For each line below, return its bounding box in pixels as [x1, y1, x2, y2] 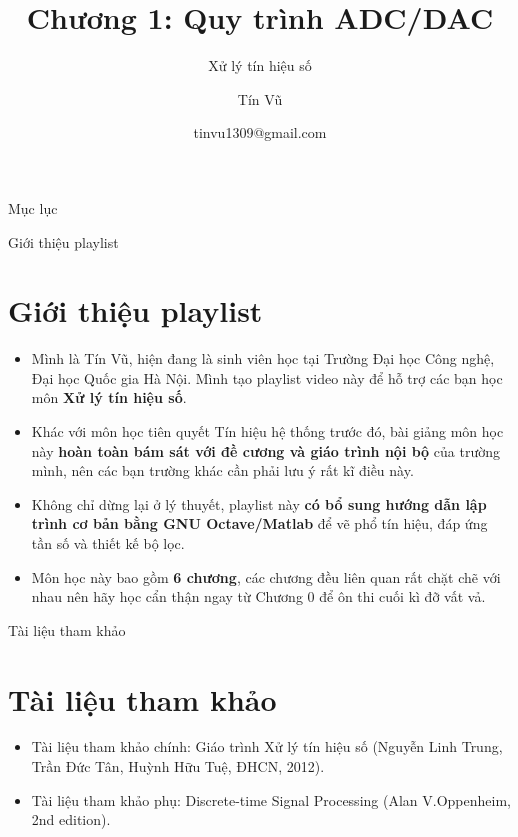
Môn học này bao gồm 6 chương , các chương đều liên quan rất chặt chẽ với [31, 566, 501, 587]
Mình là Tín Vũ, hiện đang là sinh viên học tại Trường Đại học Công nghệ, [31, 348, 495, 369]
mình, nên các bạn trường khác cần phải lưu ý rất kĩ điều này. [31, 460, 414, 481]
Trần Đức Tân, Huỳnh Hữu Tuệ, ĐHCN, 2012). [31, 756, 325, 777]
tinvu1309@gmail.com [193, 122, 327, 143]
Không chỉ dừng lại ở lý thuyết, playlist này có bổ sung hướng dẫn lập [31, 493, 487, 514]
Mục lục [8, 197, 58, 218]
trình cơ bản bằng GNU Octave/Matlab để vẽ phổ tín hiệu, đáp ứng [31, 513, 488, 534]
